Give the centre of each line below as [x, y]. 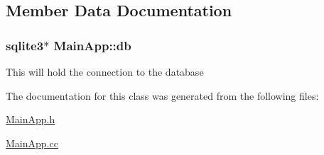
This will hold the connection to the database [105, 71]
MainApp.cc [32, 143]
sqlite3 [25, 45]
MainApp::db [92, 45]
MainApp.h [31, 119]
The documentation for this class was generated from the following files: [162, 95]
